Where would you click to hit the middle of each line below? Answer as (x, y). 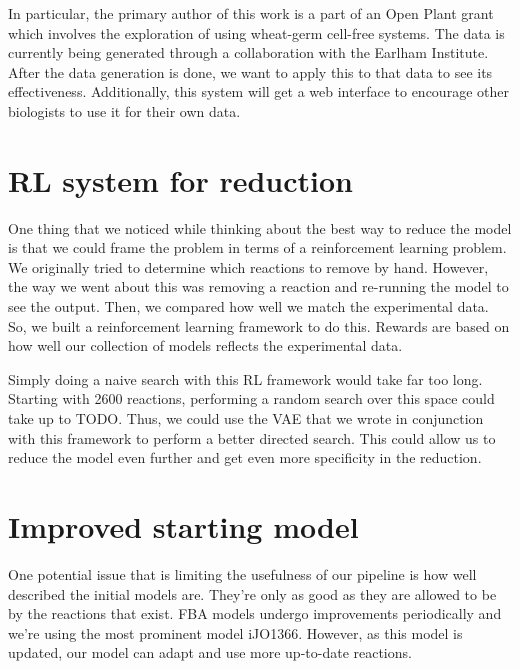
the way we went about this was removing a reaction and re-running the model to (258, 286)
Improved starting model (183, 526)
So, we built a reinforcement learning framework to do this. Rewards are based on (259, 325)
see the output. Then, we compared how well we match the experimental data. (248, 306)
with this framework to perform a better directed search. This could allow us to (252, 437)
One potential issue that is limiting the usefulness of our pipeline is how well (242, 573)
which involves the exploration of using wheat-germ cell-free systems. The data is (256, 32)
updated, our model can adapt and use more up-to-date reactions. (210, 652)
